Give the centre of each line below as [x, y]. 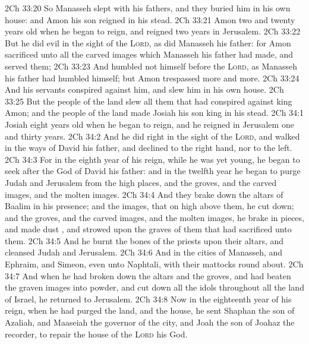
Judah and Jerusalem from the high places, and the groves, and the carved [141, 182]
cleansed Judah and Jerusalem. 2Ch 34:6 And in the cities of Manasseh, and [144, 252]
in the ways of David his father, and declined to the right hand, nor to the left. [149, 148]
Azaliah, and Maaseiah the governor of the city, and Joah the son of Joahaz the [150, 322]
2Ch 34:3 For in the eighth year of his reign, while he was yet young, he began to [152, 159]
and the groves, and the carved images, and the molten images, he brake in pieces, [154, 217]
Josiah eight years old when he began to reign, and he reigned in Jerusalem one [149, 124]
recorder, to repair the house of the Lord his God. [96, 334]
